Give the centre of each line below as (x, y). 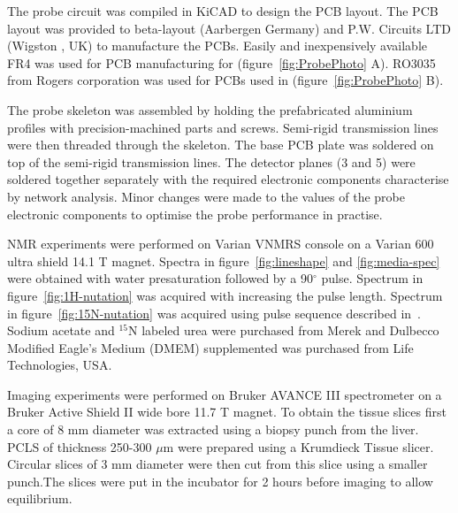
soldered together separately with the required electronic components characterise (228, 179)
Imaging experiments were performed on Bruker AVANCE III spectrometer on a (225, 394)
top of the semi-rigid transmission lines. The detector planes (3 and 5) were (211, 161)
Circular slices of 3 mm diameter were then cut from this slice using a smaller (218, 464)
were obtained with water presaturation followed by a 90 (160, 278)
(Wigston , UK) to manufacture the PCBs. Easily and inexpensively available (218, 46)
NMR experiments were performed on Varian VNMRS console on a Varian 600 (221, 244)
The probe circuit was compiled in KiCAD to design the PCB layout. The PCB (223, 11)
